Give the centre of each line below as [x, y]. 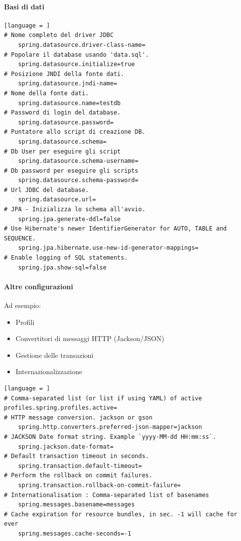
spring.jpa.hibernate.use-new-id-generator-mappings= [108, 248]
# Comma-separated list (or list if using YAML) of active [103, 398]
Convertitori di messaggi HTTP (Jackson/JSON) [90, 338]
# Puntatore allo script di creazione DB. [75, 132]
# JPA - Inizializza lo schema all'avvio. [75, 210]
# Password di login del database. [62, 113]
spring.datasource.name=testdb [69, 103]
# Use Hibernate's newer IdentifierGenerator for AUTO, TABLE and [116, 229]
